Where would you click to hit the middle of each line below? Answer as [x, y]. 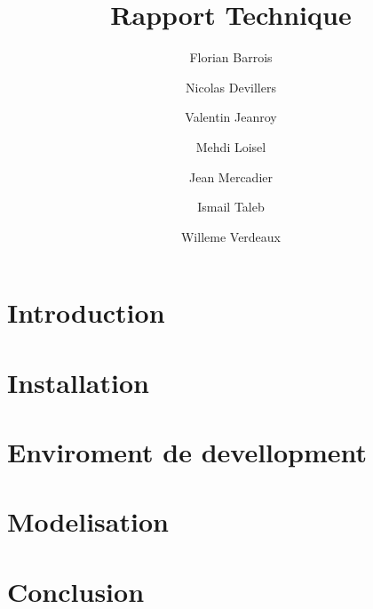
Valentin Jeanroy [231, 117]
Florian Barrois [231, 57]
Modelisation [88, 521]
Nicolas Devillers [231, 87]
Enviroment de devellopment [187, 452]
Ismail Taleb [231, 207]
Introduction [86, 313]
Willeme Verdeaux [231, 236]
